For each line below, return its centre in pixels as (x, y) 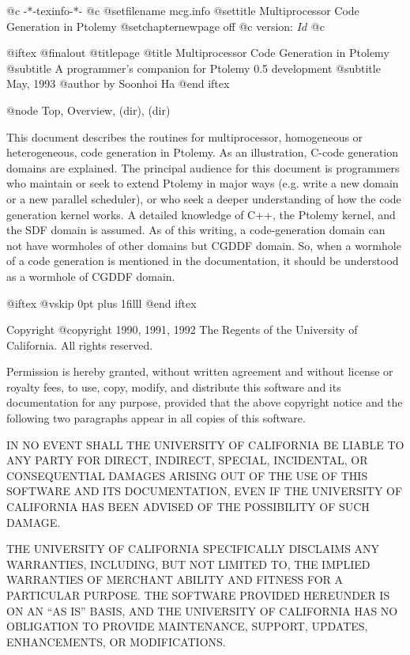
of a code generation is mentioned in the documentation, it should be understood (203, 261)
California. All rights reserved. (80, 345)
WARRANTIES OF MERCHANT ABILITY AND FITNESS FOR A (175, 579)
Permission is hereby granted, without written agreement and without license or (200, 371)
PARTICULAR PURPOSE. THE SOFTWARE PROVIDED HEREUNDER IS (198, 595)
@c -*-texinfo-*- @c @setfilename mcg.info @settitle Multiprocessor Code (183, 10)
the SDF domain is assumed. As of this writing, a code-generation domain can (196, 230)
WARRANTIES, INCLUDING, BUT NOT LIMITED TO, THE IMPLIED (188, 564)
